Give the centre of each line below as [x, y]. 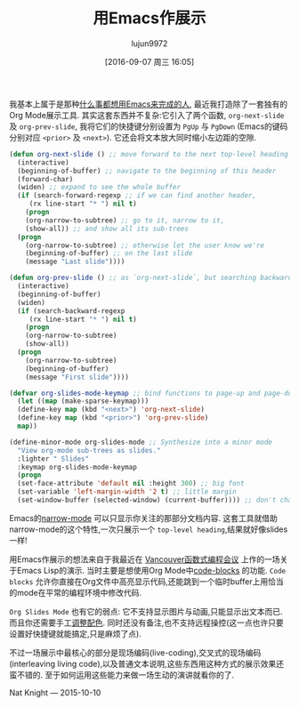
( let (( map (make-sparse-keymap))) [83, 401]
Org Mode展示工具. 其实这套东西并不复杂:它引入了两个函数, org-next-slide [147, 115]
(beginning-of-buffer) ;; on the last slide [109, 253]
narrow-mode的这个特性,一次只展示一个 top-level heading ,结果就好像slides [149, 529]
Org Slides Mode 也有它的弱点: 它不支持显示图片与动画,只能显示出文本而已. [146, 611]
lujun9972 [149, 43]
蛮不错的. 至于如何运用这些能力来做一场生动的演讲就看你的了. [122, 675]
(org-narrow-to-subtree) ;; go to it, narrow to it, [125, 220]
